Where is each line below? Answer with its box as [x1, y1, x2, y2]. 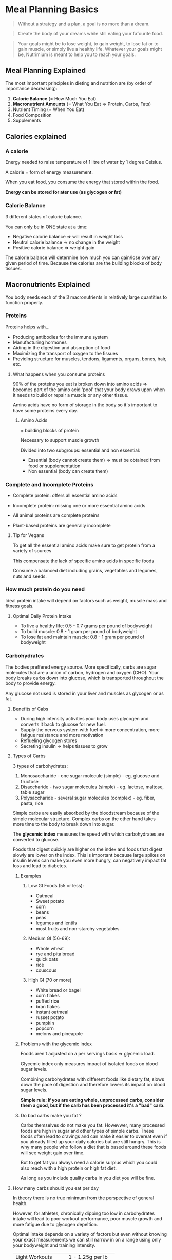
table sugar [20, 789, 45, 795]
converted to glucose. [12, 836, 60, 842]
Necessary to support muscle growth [20, 437, 99, 443]
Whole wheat [35, 945, 64, 951]
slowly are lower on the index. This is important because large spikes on [12, 851, 166, 858]
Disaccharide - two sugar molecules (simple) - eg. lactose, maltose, [20, 784, 164, 790]
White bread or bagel [35, 987, 81, 993]
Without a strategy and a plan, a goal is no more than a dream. [17, 21, 150, 27]
